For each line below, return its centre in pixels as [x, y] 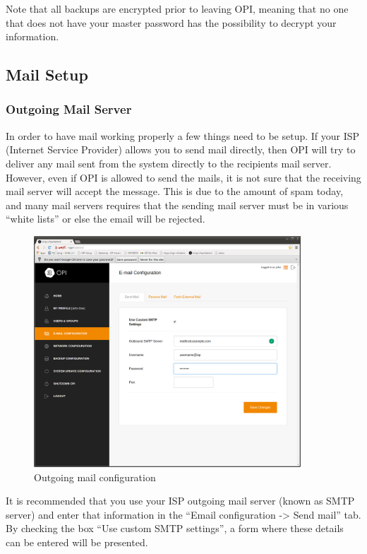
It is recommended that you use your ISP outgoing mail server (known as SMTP [180, 501]
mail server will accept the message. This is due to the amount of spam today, [175, 191]
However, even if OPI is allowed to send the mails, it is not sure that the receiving [183, 177]
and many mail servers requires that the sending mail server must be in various [177, 205]
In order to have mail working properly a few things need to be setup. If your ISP [183, 135]
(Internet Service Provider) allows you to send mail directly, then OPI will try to [181, 149]
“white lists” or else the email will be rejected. [106, 219]
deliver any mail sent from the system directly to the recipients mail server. [169, 163]
